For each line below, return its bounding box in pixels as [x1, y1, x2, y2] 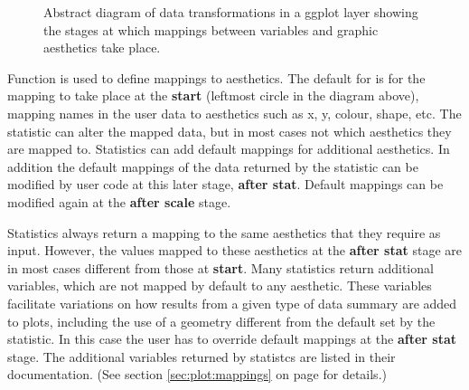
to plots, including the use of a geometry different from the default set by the [7, 311, 436, 330]
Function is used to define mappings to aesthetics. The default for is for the [7, 68, 426, 87]
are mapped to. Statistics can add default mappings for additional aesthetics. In [7, 139, 450, 158]
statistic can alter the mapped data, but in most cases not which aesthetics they [7, 121, 452, 140]
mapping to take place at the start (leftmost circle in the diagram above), [7, 86, 419, 105]
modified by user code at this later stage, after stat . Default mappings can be [7, 175, 444, 194]
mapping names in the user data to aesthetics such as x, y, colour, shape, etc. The [7, 103, 462, 122]
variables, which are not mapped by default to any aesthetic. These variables [7, 276, 432, 295]
